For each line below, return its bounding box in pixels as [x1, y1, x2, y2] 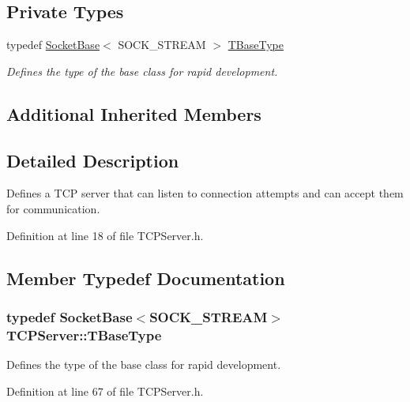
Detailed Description [6, 148, 179, 172]
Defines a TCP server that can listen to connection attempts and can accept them [6, 185, 404, 201]
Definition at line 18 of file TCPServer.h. [6, 227, 204, 243]
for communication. [6, 200, 100, 216]
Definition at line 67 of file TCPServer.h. [6, 382, 204, 399]
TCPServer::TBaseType [6, 325, 162, 344]
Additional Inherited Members [6, 101, 261, 126]
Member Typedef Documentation [6, 265, 285, 290]
